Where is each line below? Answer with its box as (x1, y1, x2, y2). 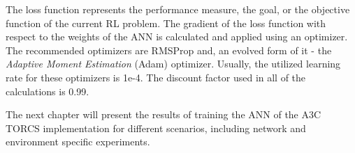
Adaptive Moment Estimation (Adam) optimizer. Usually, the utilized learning (6, 56, 341, 71)
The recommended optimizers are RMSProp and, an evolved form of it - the (6, 42, 332, 57)
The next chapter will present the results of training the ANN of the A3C (6, 107, 321, 122)
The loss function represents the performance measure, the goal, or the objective (6, 2, 350, 16)
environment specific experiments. (6, 134, 150, 149)
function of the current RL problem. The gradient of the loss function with (6, 15, 326, 30)
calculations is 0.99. (6, 83, 89, 98)
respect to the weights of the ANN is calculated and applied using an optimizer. (6, 29, 348, 44)
